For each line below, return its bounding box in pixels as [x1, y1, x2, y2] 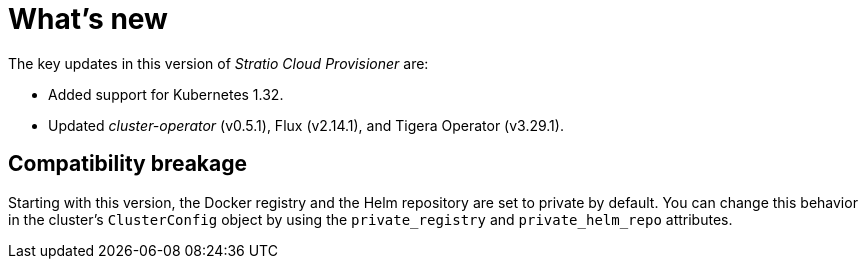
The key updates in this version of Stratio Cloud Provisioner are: [8, 54, 429, 72]
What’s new [8, 2, 168, 36]
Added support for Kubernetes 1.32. [48, 85, 284, 103]
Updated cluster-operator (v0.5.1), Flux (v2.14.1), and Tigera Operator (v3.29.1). [48, 116, 564, 134]
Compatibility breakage [8, 151, 248, 177]
